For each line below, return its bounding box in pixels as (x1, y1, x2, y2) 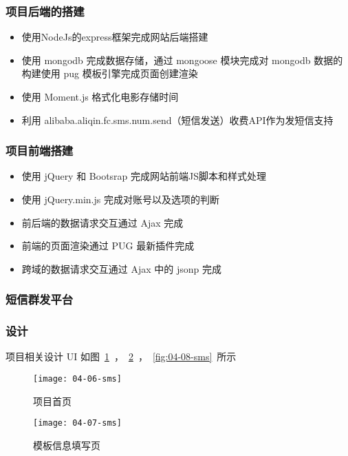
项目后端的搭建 (6, 2, 85, 19)
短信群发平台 (6, 291, 74, 308)
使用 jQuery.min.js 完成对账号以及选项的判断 (21, 192, 219, 206)
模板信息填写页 (33, 437, 100, 452)
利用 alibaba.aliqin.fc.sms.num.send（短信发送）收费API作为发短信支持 (21, 112, 334, 127)
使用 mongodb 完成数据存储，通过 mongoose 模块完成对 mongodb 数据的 (21, 52, 343, 67)
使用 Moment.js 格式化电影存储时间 (21, 90, 179, 103)
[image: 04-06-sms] (33, 374, 122, 384)
